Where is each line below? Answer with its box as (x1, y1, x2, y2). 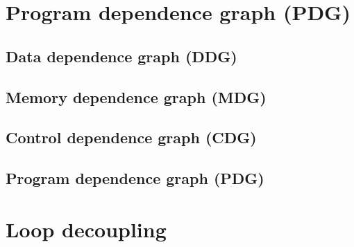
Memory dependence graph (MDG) (6, 86, 267, 107)
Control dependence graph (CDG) (6, 127, 257, 148)
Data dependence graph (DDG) (6, 45, 237, 66)
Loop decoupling (6, 214, 167, 243)
